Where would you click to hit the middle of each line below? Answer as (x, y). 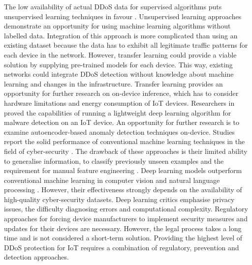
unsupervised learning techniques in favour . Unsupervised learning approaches (123, 16)
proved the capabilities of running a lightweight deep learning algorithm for (118, 112)
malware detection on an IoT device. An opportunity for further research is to (122, 122)
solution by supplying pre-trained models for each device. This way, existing (118, 64)
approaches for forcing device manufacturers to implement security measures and (126, 219)
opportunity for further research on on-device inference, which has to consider (121, 93)
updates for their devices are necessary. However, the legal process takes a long (123, 228)
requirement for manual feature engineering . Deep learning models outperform (123, 170)
